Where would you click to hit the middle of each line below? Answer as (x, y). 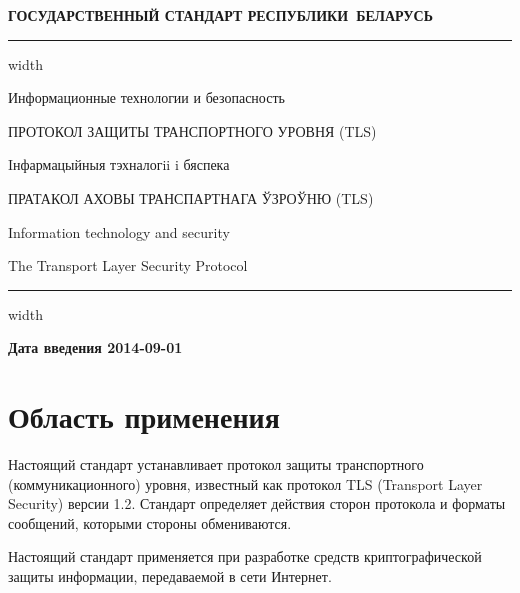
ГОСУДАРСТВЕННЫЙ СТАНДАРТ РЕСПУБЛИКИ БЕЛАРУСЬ (220, 15)
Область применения (144, 416)
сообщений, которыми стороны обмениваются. (150, 522)
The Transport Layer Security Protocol (128, 265)
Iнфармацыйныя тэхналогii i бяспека (119, 164)
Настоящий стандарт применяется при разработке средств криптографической (245, 556)
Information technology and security (119, 231)
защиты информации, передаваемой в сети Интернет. (170, 576)
